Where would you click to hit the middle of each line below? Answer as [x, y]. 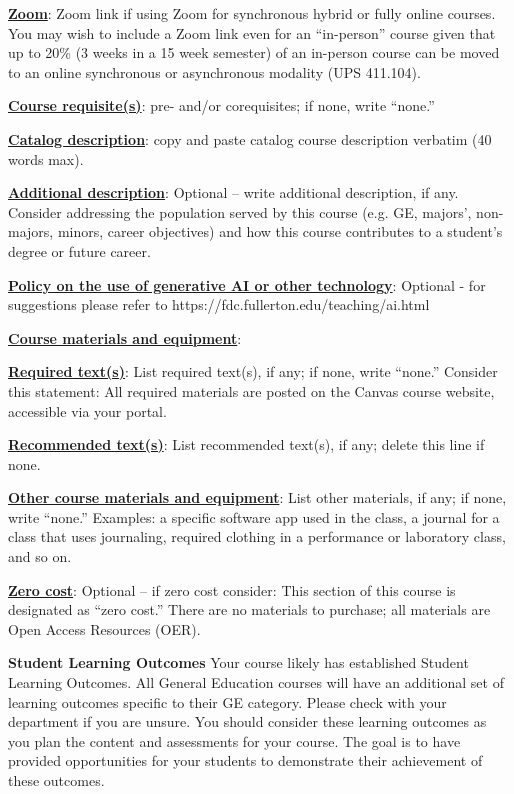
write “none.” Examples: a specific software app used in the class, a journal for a [254, 516]
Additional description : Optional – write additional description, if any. [233, 192]
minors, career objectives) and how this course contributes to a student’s [280, 231]
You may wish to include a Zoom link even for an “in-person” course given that [252, 32]
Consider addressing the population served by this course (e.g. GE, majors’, [240, 211]
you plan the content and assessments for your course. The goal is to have [234, 740]
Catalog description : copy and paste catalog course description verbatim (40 [250, 138]
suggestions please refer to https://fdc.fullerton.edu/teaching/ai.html [219, 304]
